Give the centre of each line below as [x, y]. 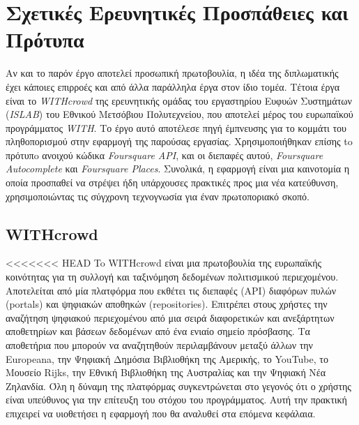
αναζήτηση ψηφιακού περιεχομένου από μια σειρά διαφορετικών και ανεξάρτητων [170, 317]
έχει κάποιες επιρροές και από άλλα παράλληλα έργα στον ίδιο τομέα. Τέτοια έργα [173, 86]
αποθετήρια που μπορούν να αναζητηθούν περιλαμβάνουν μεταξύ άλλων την [159, 345]
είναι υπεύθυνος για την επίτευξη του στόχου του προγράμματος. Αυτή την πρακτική [176, 400]
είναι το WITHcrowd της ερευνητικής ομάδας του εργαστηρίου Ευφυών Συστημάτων [179, 100]
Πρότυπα [45, 39]
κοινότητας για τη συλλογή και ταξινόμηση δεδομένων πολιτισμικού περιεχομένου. [172, 277]
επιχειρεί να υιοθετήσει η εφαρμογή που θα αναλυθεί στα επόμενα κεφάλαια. [161, 413]
